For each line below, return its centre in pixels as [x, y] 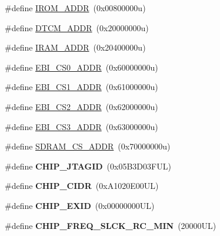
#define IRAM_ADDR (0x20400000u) [75, 47]
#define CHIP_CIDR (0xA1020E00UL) [82, 186]
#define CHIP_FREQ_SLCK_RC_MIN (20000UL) [111, 225]
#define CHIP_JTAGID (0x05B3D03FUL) [88, 166]
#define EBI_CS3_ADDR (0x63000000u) [81, 126]
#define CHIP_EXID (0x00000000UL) [80, 205]
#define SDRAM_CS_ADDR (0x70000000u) [88, 146]
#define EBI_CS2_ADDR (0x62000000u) [81, 106]
